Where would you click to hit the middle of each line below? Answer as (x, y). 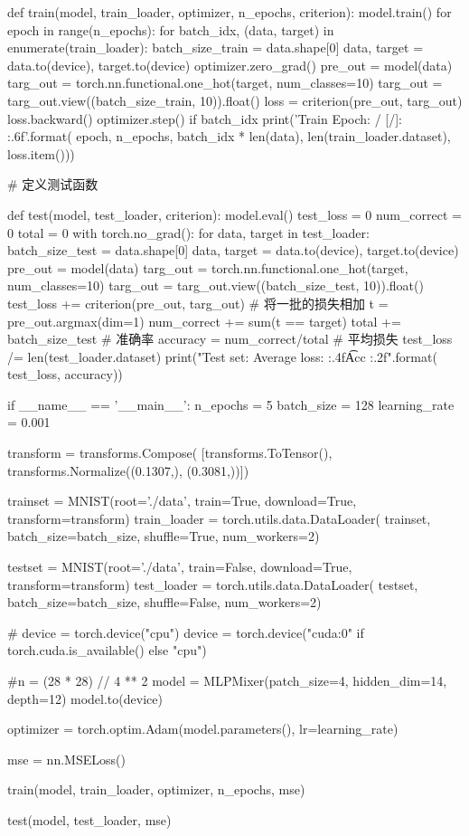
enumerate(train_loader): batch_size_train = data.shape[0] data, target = (216, 47)
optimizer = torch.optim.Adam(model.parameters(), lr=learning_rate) (203, 729)
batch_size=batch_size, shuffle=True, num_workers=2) (164, 536)
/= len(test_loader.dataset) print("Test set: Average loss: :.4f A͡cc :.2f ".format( (222, 356)
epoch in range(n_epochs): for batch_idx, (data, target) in (171, 29)
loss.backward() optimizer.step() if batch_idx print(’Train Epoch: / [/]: (205, 118)
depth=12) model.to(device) (85, 698)
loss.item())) (41, 153)
